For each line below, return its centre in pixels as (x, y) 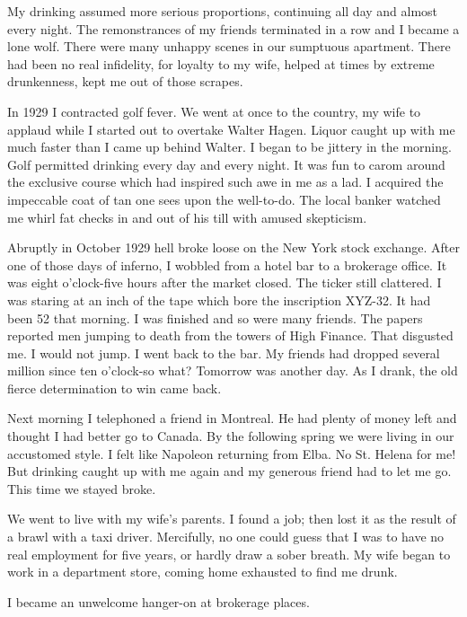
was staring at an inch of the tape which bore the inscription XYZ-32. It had (219, 300)
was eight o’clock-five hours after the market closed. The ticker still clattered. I (225, 282)
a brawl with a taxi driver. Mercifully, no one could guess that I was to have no (226, 537)
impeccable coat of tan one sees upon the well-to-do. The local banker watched (224, 199)
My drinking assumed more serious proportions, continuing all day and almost (223, 11)
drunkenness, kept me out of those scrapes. (125, 81)
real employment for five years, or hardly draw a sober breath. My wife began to (229, 554)
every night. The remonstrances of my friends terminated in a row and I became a (233, 28)
